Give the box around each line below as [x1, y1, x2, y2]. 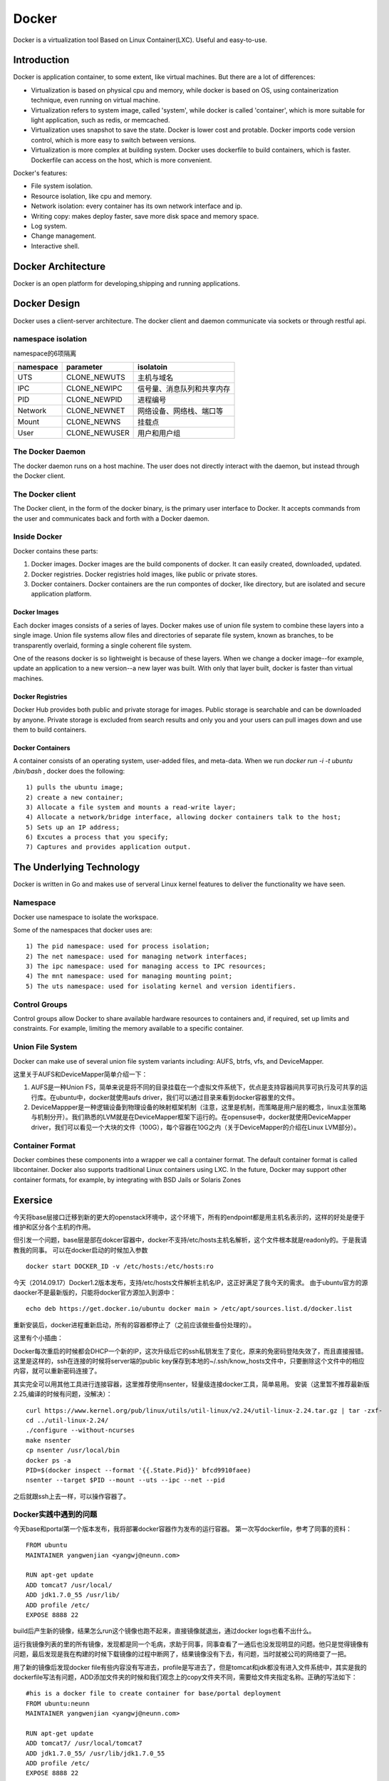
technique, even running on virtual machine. [31, 96, 160, 105]
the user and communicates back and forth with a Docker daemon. [13, 514, 209, 523]
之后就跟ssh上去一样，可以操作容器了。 [13, 1492, 130, 1500]
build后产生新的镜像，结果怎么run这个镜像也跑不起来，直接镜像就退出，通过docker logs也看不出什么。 [13, 1626, 316, 1635]
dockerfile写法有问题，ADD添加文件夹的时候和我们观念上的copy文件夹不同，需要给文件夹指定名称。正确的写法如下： [13, 1673, 358, 1681]
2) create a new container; [26, 793, 124, 801]
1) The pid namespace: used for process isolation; [26, 943, 210, 950]
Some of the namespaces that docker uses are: [13, 925, 152, 934]
